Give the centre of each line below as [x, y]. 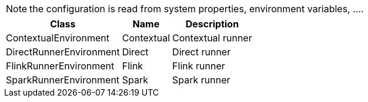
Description [212, 24]
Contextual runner [212, 38]
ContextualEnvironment [58, 38]
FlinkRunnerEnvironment [60, 66]
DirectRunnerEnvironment [63, 52]
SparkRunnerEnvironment [63, 80]
